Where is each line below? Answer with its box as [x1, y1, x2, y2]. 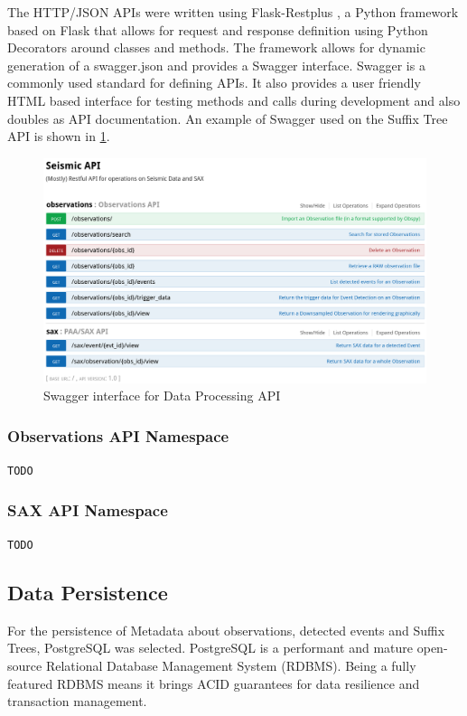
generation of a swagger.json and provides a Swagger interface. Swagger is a [7, 55, 425, 74]
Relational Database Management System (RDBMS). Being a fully [45, 655, 416, 674]
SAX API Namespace [7, 498, 168, 521]
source [7, 655, 42, 674]
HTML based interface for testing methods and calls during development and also [7, 90, 461, 109]
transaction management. [7, 692, 147, 711]
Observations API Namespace [7, 424, 229, 447]
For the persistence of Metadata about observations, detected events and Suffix [7, 620, 445, 639]
